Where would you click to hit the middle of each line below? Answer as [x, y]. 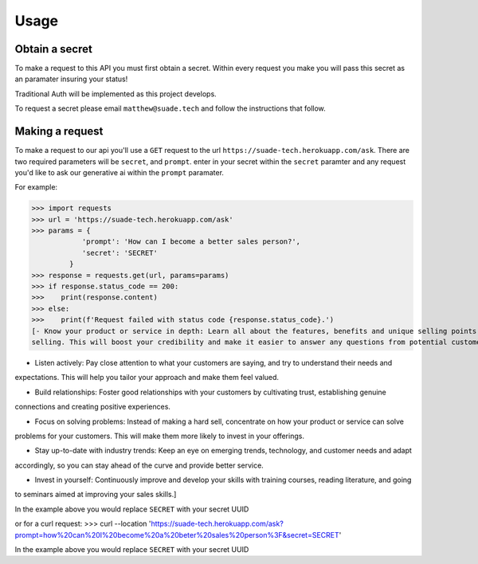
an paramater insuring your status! [71, 79]
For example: [36, 187]
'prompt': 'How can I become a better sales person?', [191, 242]
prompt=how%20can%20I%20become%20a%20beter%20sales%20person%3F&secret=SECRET [177, 535]
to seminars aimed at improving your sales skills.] [96, 495]
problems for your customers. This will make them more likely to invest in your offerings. [159, 436]
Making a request [59, 131]
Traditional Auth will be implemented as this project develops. [116, 94]
